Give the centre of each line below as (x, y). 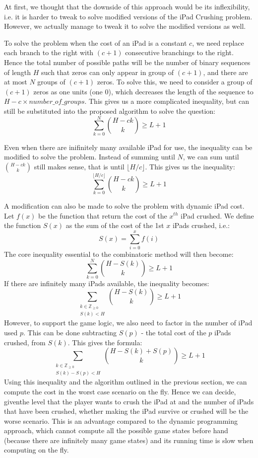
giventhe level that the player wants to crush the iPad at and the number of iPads (129, 401)
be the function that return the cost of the (103, 215)
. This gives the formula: (105, 342)
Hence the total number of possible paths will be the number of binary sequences (127, 62)
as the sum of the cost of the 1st (115, 225)
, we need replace (218, 42)
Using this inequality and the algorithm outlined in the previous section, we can (126, 382)
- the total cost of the (174, 332)
